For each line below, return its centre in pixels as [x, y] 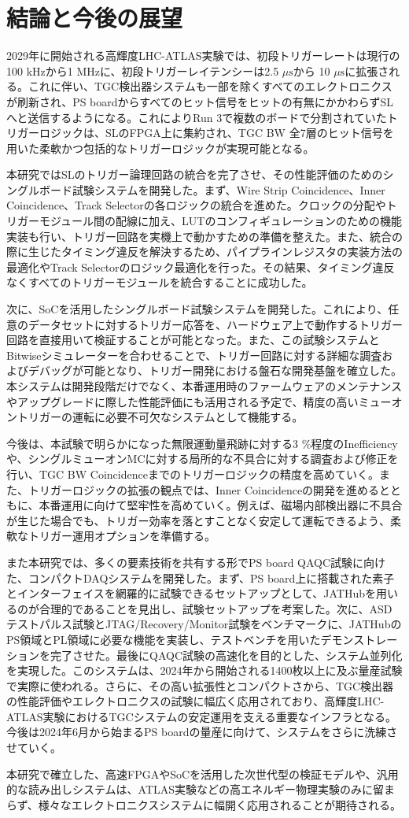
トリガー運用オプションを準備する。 [122, 536]
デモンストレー [359, 639]
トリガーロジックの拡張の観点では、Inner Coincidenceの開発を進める [204, 489]
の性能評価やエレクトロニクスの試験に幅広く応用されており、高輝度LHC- [195, 701]
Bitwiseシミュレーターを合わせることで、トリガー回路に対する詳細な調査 [194, 355]
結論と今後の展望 [95, 18]
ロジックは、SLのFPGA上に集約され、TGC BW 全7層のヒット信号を [216, 133]
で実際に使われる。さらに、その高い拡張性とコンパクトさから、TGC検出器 [200, 685]
